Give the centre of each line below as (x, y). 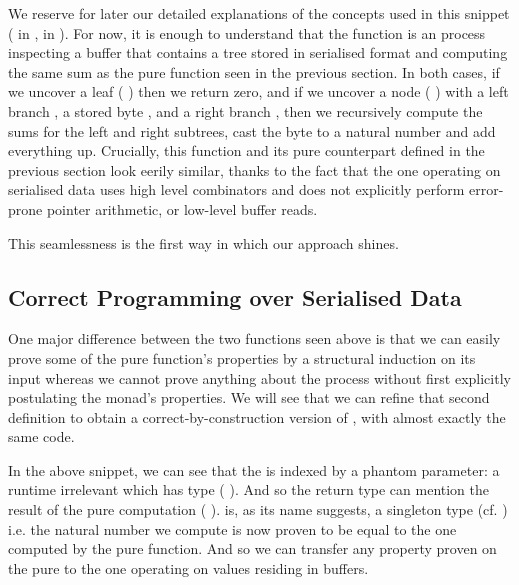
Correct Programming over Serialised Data (235, 296)
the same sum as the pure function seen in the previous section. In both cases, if (254, 71)
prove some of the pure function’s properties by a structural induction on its (242, 357)
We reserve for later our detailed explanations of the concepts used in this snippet (259, 13)
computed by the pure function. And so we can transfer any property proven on (252, 548)
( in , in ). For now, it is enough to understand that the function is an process (247, 32)
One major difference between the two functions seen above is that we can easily (254, 338)
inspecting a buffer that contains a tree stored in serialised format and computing (258, 52)
